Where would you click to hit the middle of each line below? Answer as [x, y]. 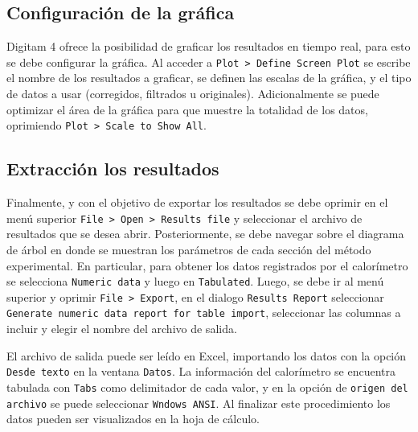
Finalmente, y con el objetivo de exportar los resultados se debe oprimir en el [197, 202]
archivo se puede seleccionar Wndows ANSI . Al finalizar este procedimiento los [199, 403]
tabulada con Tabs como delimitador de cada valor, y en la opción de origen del [207, 387]
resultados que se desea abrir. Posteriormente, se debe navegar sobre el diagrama [205, 234]
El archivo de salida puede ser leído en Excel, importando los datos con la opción [207, 355]
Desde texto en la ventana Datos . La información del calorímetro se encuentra [201, 371]
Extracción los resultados [113, 169]
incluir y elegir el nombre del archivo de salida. [122, 329]
